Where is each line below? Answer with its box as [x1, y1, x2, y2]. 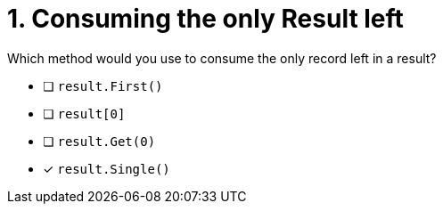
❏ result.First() [43, 77, 163, 93]
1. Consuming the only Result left [7, 4, 404, 34]
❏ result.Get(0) [43, 133, 156, 149]
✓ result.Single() [43, 160, 170, 176]
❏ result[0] [43, 105, 126, 121]
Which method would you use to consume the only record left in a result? [7, 50, 437, 66]
